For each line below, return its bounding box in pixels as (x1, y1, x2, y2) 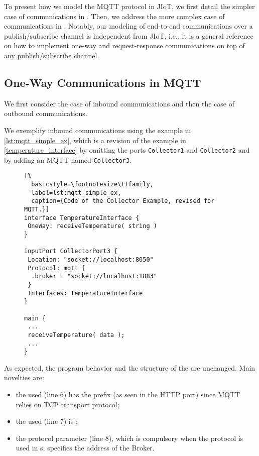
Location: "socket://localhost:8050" (28, 256, 154, 264)
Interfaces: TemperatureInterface (28, 289, 143, 297)
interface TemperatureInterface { (24, 214, 140, 221)
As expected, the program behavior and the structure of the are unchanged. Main (4, 362, 255, 373)
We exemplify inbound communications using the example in (4, 125, 191, 135)
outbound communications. (4, 108, 87, 119)
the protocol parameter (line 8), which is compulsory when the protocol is (16, 432, 243, 443)
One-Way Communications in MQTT (4, 74, 201, 90)
